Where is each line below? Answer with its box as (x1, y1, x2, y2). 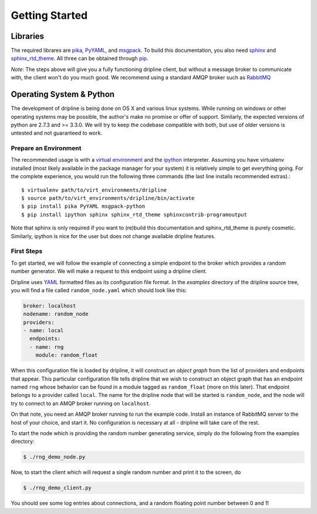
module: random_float (35, 352, 98, 359)
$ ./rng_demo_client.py (23, 485, 92, 491)
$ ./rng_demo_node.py (23, 453, 86, 460)
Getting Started (11, 9, 88, 22)
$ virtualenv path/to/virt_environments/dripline (21, 186, 167, 193)
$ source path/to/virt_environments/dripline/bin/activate (21, 195, 195, 202)
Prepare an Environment (11, 144, 82, 152)
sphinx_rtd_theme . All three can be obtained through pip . (11, 55, 149, 62)
